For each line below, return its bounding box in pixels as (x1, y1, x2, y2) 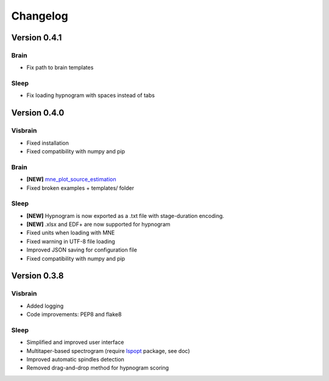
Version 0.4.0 (11, 107, 65, 118)
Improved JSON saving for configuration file (26, 246, 137, 253)
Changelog (11, 9, 68, 23)
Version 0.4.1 (11, 32, 62, 43)
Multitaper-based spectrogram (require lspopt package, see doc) (26, 347, 190, 354)
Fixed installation (26, 139, 69, 147)
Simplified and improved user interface (26, 339, 124, 346)
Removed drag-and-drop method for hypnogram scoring (26, 364, 169, 372)
